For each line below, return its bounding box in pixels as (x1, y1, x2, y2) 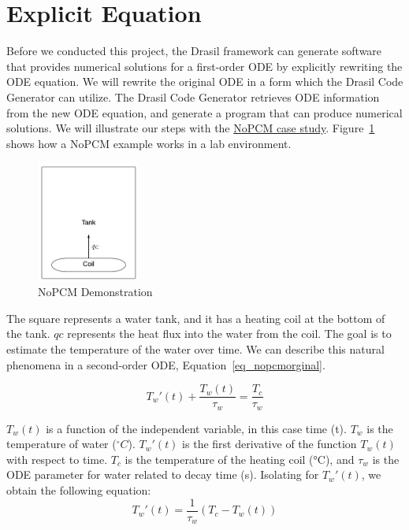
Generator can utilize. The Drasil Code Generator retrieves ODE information (6, 88, 380, 105)
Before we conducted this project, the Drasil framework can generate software (6, 43, 382, 59)
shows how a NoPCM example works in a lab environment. (6, 135, 292, 151)
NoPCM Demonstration (38, 284, 153, 300)
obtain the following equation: (6, 482, 151, 498)
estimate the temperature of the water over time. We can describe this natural (6, 340, 385, 357)
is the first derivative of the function (182, 435, 357, 452)
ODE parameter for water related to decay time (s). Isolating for (6, 466, 319, 483)
